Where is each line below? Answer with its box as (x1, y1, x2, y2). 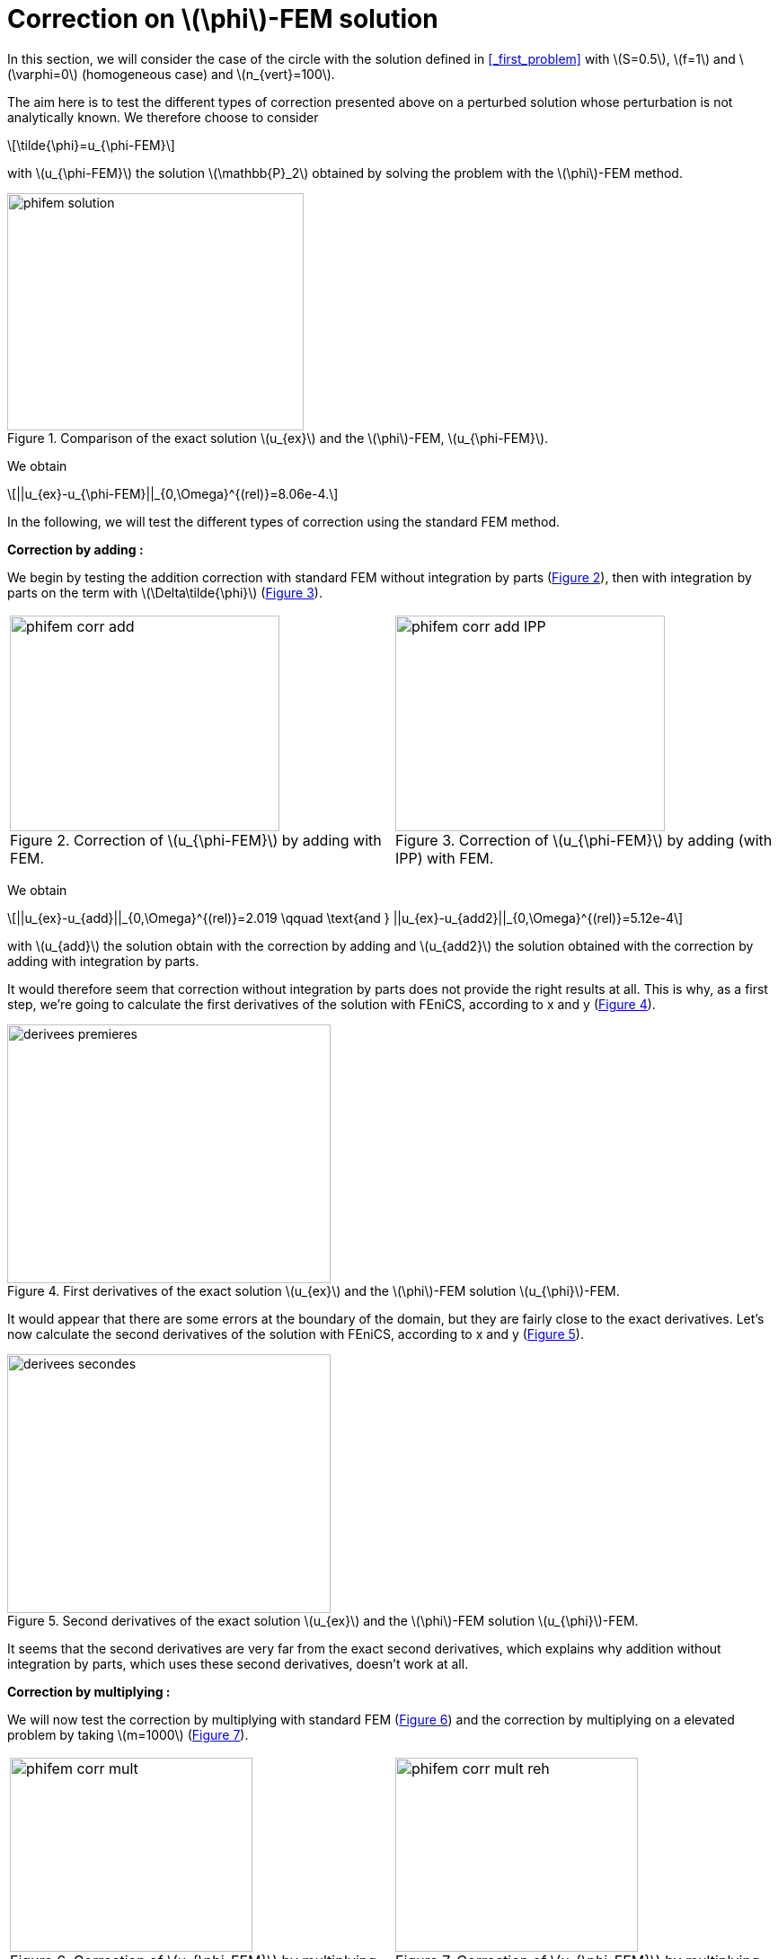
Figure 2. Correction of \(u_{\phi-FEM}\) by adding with (10, 830, 382, 849)
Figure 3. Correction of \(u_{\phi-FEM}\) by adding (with (395, 830, 773, 849)
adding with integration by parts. (7, 953, 199, 969)
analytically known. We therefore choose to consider (7, 109, 319, 125)
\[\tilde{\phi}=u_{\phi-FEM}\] (7, 137, 175, 153)
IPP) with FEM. (395, 848, 494, 867)
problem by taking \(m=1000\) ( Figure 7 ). (7, 1726, 249, 1742)
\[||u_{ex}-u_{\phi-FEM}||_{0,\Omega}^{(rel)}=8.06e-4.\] (7, 485, 339, 501)
